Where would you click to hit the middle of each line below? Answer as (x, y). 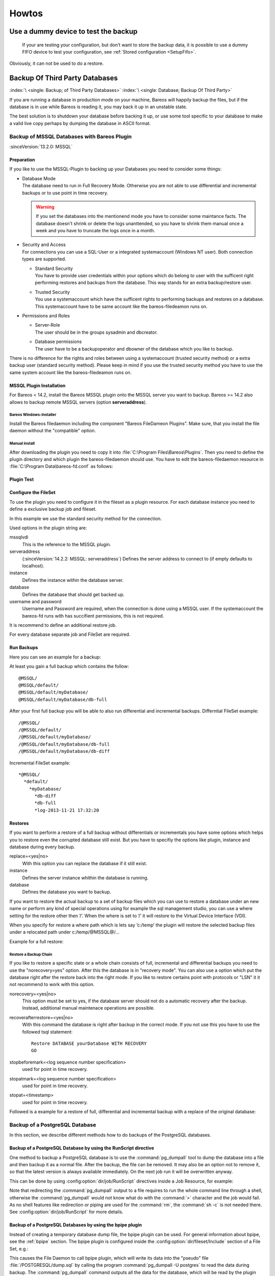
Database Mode (39, 178)
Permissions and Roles (46, 315)
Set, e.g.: (19, 1248)
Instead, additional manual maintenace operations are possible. (88, 1008)
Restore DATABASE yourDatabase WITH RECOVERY (89, 1044)
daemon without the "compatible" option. (53, 431)
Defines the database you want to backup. (67, 892)
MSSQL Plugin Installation (37, 385)
